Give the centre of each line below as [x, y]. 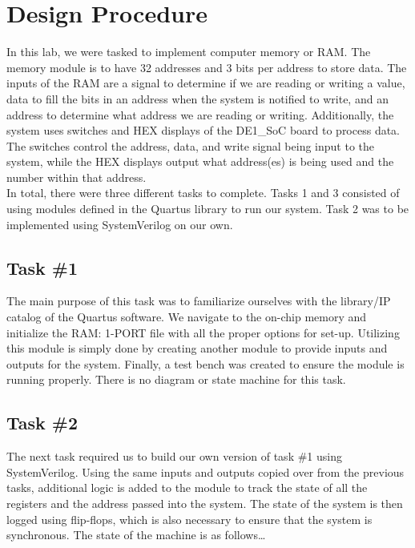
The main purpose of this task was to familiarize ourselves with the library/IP [199, 301]
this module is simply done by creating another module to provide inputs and [197, 348]
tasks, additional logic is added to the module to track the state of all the [187, 488]
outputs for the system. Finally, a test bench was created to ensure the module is [205, 363]
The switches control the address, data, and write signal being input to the [191, 145]
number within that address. [77, 177]
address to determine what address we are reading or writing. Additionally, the [200, 114]
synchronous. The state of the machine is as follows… [136, 535]
